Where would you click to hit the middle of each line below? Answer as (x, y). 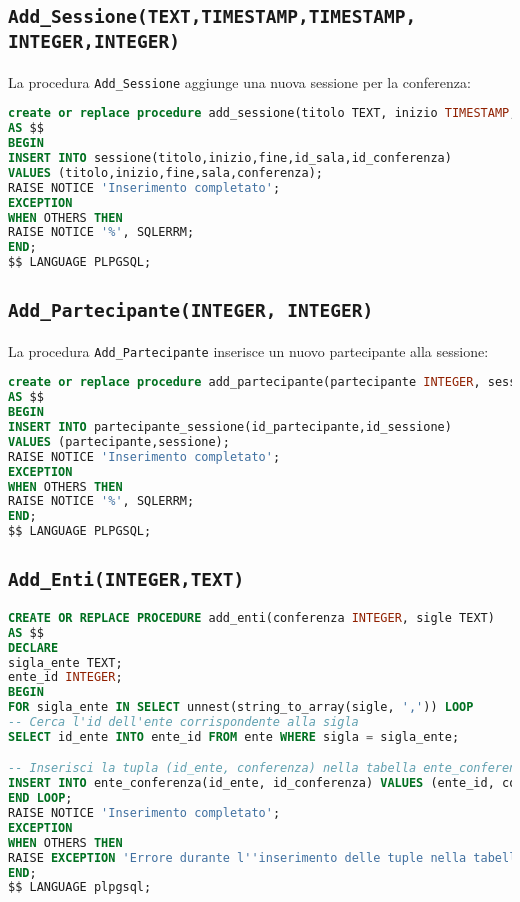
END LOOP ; (40, 798)
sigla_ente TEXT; (65, 662)
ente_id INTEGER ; (65, 677)
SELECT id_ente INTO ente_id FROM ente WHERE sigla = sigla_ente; (234, 736)
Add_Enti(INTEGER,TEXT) (126, 580)
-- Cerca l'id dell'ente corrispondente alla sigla (183, 722)
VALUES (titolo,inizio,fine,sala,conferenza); (165, 172)
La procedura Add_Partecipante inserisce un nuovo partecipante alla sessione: (248, 350)
